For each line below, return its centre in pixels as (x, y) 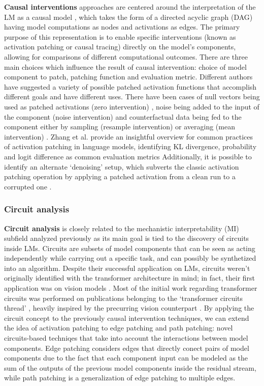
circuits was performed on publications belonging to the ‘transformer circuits (124, 298)
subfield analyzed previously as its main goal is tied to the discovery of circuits (127, 238)
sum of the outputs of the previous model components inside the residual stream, (130, 367)
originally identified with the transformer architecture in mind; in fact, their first (130, 278)
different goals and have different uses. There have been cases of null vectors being (132, 96)
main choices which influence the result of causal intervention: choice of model (125, 66)
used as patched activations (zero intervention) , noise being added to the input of (132, 106)
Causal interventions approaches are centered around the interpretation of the (130, 7)
